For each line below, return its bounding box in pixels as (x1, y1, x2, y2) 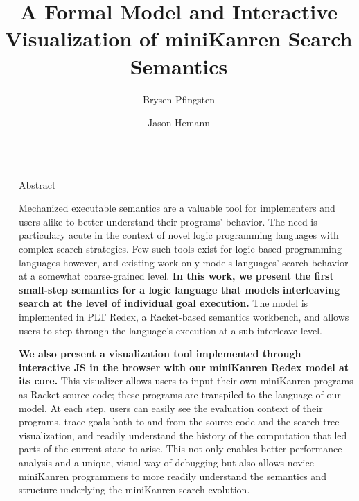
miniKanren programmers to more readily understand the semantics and (19, 468, 326, 483)
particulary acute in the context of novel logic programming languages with (19, 228, 339, 242)
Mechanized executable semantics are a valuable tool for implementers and (19, 201, 335, 215)
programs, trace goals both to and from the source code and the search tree (19, 414, 340, 429)
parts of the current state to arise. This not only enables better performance (19, 441, 342, 456)
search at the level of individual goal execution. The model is (19, 296, 308, 310)
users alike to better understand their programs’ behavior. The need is (19, 214, 317, 228)
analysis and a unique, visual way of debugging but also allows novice (19, 455, 314, 469)
